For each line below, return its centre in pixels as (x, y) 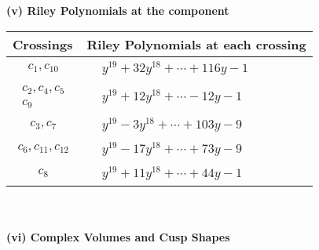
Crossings (43, 44)
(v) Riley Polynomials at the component (118, 10)
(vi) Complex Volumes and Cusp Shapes (118, 237)
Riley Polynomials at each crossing (196, 44)
